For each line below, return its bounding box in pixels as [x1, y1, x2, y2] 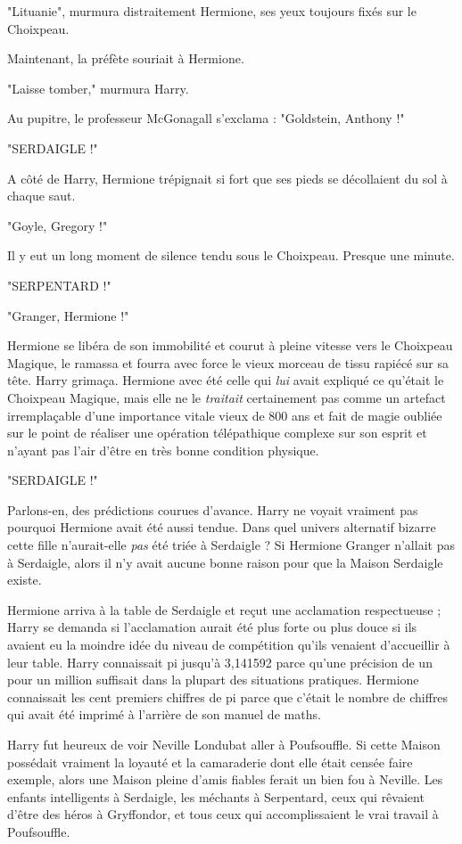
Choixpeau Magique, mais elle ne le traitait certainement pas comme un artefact [7, 388, 446, 406]
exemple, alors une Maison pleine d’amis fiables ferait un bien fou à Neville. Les [7, 770, 443, 789]
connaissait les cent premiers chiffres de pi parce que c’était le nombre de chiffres [7, 687, 449, 706]
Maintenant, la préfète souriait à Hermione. [7, 49, 244, 68]
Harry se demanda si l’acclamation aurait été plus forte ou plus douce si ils [7, 618, 417, 636]
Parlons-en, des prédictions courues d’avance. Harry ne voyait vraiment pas [7, 500, 418, 519]
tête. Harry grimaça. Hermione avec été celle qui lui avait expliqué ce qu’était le [7, 371, 444, 389]
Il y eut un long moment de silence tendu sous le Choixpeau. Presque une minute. [7, 246, 455, 265]
